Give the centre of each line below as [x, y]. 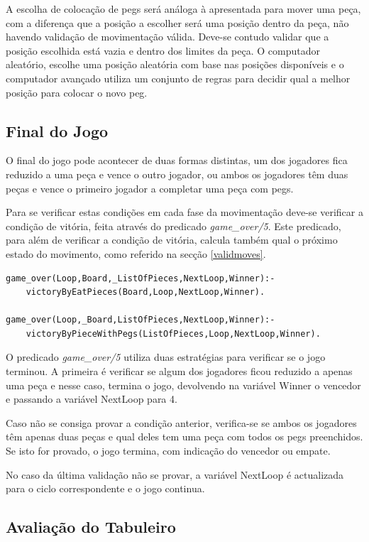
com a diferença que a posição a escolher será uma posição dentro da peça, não [177, 22]
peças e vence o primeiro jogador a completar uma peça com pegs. [150, 188]
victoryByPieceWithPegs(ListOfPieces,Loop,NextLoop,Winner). [173, 334]
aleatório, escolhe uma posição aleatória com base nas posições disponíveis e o [175, 64]
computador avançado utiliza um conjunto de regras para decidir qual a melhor [178, 78]
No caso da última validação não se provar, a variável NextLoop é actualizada [175, 474]
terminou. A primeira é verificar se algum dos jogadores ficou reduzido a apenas [179, 371]
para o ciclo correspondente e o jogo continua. [105, 488]
